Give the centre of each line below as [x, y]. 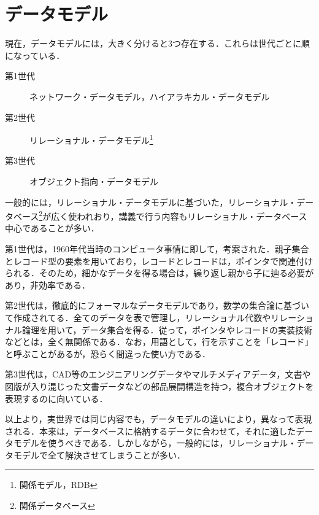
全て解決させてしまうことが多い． [116, 455]
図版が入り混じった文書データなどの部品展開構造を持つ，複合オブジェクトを [159, 386]
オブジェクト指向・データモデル [94, 181]
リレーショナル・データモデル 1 [91, 139]
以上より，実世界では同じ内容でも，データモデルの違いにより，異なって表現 [159, 419]
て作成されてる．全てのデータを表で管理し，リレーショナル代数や [138, 317]
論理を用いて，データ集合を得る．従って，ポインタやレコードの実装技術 [167, 329]
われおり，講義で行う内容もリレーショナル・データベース [192, 216]
